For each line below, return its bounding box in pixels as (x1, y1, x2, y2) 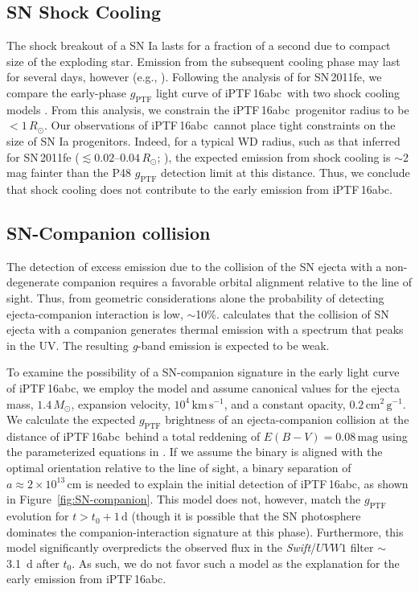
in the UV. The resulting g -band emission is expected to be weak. (6, 336, 330, 353)
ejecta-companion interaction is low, (6, 305, 183, 322)
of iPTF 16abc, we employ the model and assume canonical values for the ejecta (6, 379, 401, 396)
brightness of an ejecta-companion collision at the (165, 411, 409, 428)
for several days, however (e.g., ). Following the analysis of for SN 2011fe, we (6, 68, 382, 85)
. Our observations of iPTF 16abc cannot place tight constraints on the (44, 117, 396, 134)
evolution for (6, 508, 69, 524)
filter (350, 539, 374, 556)
